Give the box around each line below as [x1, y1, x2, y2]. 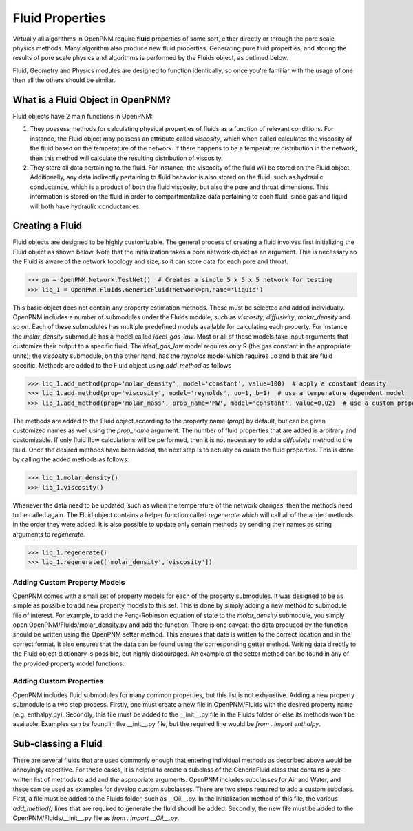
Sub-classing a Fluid [12, 738, 103, 750]
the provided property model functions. [12, 659, 125, 668]
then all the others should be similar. [12, 76, 116, 84]
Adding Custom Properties [12, 677, 104, 686]
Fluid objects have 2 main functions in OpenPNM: [12, 112, 153, 121]
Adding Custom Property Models [12, 577, 125, 587]
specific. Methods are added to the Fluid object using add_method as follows [12, 361, 232, 369]
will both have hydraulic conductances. [30, 202, 141, 210]
